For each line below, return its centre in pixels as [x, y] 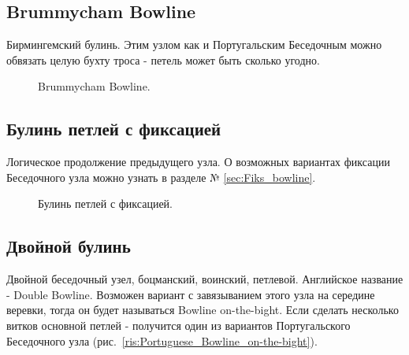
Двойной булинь [69, 246]
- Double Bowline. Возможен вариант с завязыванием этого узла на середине [191, 294]
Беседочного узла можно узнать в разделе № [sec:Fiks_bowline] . [161, 177]
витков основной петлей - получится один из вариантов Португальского [178, 325]
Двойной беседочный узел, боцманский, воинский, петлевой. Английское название [205, 279]
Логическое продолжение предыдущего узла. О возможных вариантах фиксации [198, 162]
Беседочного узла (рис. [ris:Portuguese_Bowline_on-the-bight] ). [162, 340]
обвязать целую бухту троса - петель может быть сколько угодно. [163, 59]
